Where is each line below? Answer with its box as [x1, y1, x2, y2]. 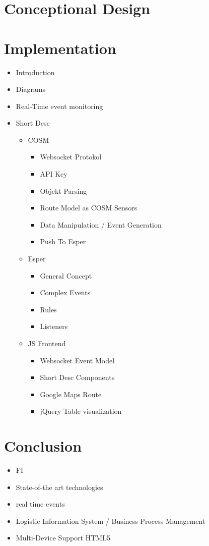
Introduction [16, 67, 55, 77]
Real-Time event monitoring [16, 100, 103, 111]
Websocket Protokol [40, 151, 102, 162]
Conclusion [4, 435, 82, 456]
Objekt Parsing [40, 185, 87, 196]
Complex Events [40, 287, 91, 298]
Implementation [4, 37, 116, 58]
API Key [40, 169, 67, 179]
